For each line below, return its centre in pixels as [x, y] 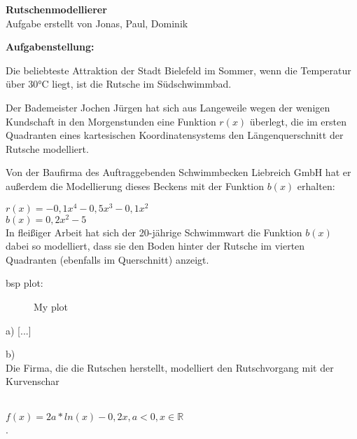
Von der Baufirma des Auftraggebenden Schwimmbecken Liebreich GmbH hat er [178, 172]
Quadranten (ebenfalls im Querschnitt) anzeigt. [107, 259]
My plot [51, 307]
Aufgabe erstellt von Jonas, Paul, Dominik [97, 23]
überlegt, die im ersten [298, 121]
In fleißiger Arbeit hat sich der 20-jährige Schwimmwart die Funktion [154, 232]
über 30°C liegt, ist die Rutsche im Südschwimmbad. [119, 84]
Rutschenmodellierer [56, 9]
